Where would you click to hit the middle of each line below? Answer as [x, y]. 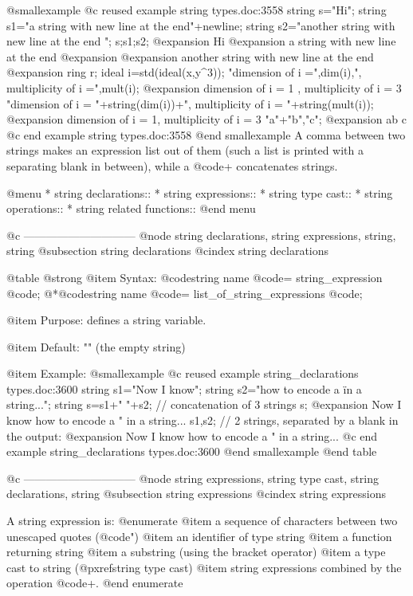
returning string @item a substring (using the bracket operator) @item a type [196, 552]
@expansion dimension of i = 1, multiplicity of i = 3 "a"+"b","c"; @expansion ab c [206, 119]
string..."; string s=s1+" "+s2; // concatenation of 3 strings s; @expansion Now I [204, 404]
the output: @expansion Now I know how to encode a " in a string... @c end [192, 435]
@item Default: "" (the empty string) [96, 346]
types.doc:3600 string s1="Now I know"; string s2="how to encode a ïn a [184, 388]
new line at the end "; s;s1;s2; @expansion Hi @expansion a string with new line [201, 41]
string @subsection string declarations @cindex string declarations [168, 251]
